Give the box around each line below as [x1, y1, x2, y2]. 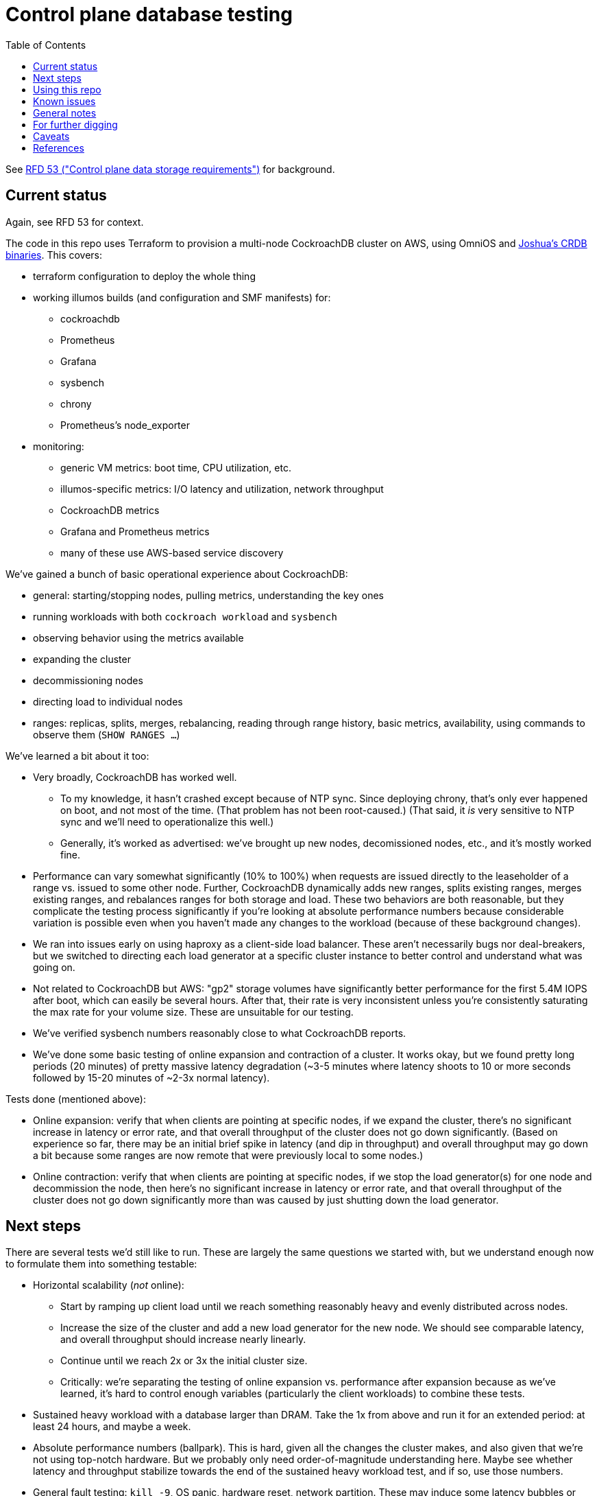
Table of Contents [5, 38, 86, 51]
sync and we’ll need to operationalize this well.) [60, 815, 274, 828]
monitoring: [33, 440, 84, 452]
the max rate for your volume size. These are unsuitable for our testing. [33, 1005, 354, 1018]
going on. [33, 961, 75, 973]
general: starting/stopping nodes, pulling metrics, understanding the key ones [33, 589, 384, 601]
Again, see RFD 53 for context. [5, 215, 144, 228]
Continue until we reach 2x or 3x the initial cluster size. [60, 1355, 308, 1367]
